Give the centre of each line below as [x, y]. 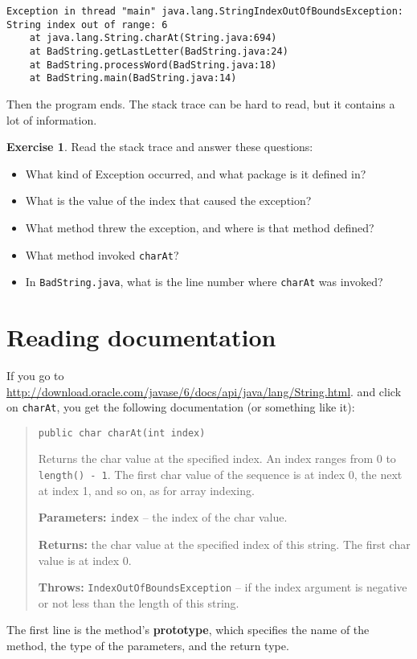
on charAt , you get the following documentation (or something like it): [181, 407]
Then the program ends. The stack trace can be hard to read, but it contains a [201, 103]
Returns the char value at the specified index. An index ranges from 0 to [217, 458]
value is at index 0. [85, 560]
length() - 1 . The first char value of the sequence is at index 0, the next [220, 475]
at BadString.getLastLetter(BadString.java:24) [159, 51]
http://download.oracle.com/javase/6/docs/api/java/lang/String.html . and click [204, 391]
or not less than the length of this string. [139, 602]
